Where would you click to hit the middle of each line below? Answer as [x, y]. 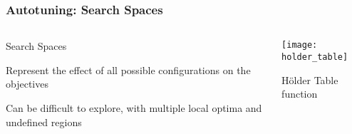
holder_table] [315, 57]
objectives [27, 84]
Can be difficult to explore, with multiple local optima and [134, 108]
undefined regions [44, 122]
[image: [300, 45]
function [300, 94]
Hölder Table [310, 79]
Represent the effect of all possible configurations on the [128, 69]
